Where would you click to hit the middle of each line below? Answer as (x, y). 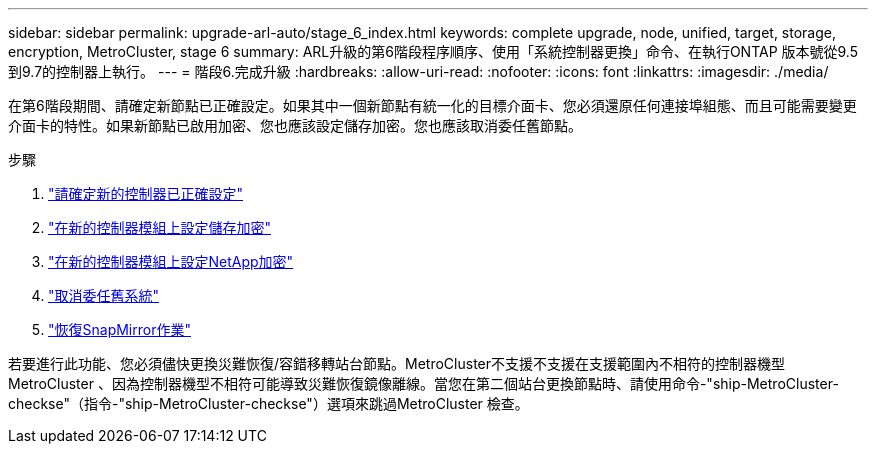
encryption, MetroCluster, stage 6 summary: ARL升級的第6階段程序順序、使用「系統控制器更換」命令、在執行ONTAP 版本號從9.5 (433, 51)
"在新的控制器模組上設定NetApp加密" (171, 261)
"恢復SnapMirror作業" (119, 329)
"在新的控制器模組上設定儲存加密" (160, 227)
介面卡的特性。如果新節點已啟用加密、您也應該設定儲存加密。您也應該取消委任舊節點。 (295, 125)
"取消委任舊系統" (104, 295)
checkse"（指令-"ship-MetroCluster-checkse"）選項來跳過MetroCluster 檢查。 (268, 403)
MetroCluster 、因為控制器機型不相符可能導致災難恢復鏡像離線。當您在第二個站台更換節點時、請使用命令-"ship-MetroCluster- (423, 383)
